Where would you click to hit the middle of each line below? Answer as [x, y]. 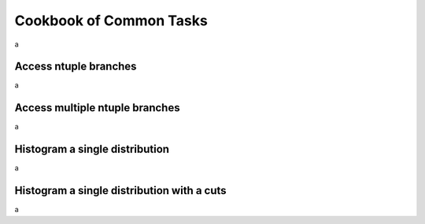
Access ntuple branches [76, 67]
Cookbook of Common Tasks [111, 21]
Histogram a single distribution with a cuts [121, 190]
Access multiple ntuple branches [97, 108]
